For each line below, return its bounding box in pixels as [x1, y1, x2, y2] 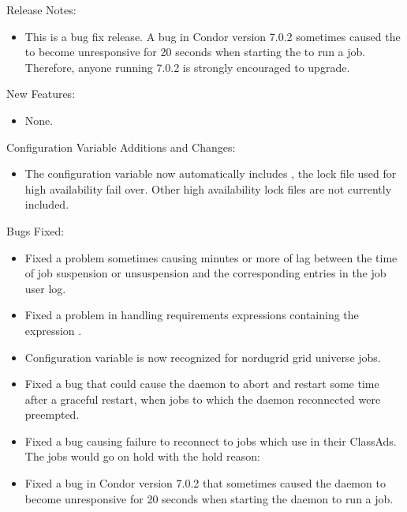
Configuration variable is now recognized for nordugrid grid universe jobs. [24, 348, 381, 365]
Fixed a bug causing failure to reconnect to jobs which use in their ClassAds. [24, 432, 397, 449]
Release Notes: [6, 2, 77, 17]
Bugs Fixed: [6, 222, 65, 239]
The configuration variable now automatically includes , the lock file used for [24, 165, 397, 182]
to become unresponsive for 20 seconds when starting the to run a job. [24, 43, 366, 60]
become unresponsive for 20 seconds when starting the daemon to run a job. [24, 490, 394, 506]
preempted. [24, 406, 80, 423]
